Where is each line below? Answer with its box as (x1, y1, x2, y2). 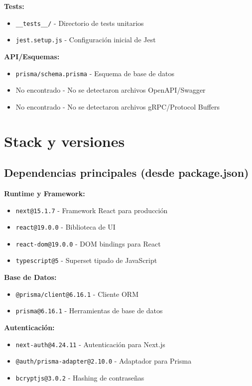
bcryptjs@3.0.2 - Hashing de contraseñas (15, 372, 144, 383)
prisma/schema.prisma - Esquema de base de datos (15, 68, 174, 78)
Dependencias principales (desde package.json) (4, 165, 249, 180)
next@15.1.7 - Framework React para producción (15, 205, 168, 215)
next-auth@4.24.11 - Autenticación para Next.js (15, 339, 165, 349)
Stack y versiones (4, 130, 125, 151)
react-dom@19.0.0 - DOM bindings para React (15, 238, 161, 249)
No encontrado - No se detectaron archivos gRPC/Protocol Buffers (15, 101, 220, 112)
